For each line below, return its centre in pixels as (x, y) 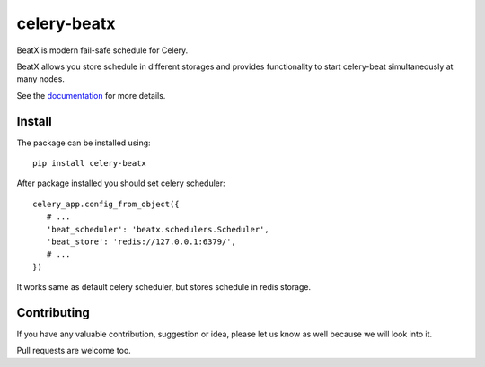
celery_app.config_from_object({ (106, 204)
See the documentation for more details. (91, 95)
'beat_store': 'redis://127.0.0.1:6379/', (141, 241)
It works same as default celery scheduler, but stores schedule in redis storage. (164, 287)
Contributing (53, 313)
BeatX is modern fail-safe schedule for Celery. (102, 50)
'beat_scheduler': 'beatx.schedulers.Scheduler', (158, 229)
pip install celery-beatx (90, 163)
